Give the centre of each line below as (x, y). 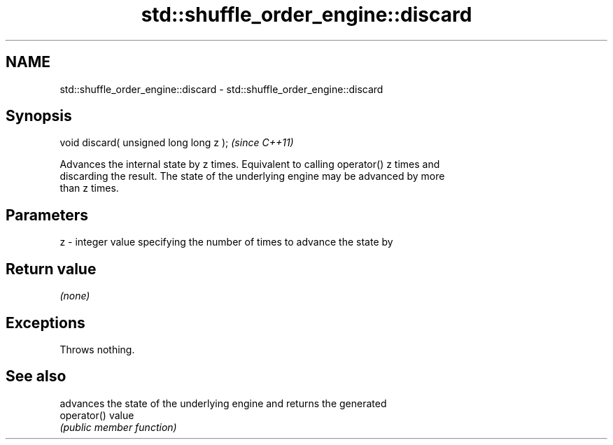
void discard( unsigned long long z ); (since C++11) (177, 143)
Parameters (47, 215)
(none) (75, 296)
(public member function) (118, 427)
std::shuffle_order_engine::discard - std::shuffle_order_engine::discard (221, 89)
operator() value (97, 415)
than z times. (89, 188)
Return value (51, 269)
